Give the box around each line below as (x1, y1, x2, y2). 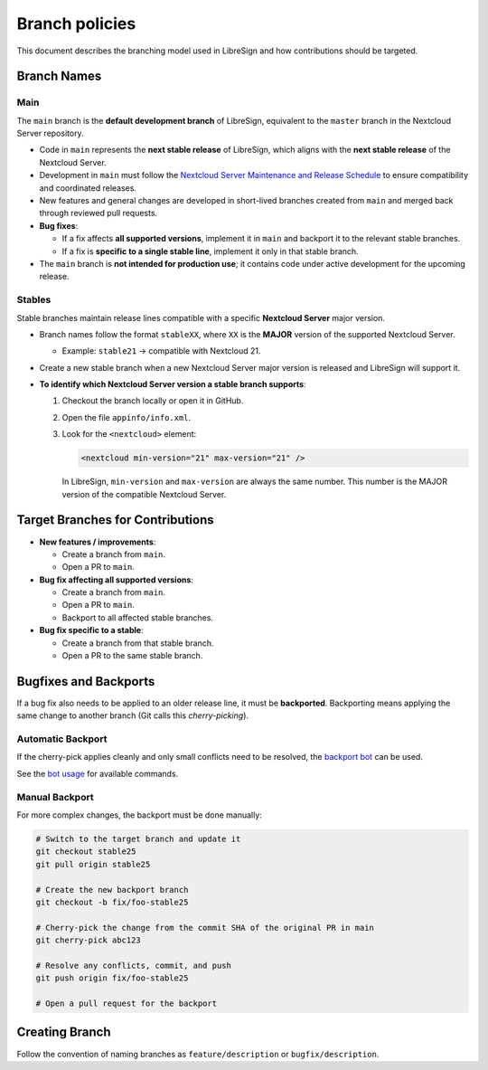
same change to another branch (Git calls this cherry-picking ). (16, 710, 249, 721)
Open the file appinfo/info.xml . (61, 412, 192, 422)
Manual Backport (16, 791, 94, 803)
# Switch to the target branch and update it (35, 834, 241, 844)
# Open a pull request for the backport (35, 999, 217, 1008)
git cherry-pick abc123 (35, 935, 142, 945)
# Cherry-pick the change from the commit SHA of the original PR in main (35, 923, 375, 933)
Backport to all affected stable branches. (61, 611, 214, 623)
